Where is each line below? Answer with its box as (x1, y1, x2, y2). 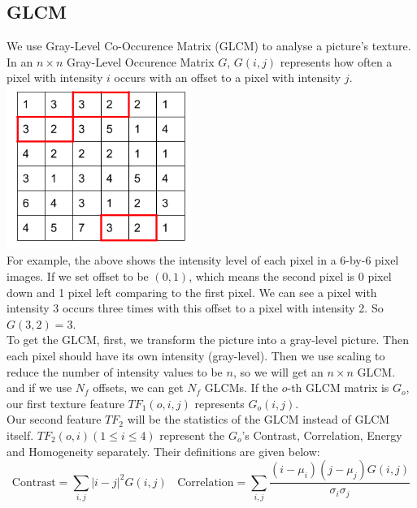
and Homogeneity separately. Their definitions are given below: (7, 442, 320, 459)
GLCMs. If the (204, 379, 279, 396)
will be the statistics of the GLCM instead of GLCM (127, 411, 390, 428)
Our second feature (7, 411, 102, 428)
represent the (159, 427, 225, 444)
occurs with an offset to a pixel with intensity (114, 69, 341, 86)
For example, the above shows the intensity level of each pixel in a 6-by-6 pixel (7, 252, 399, 269)
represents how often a (280, 53, 393, 70)
